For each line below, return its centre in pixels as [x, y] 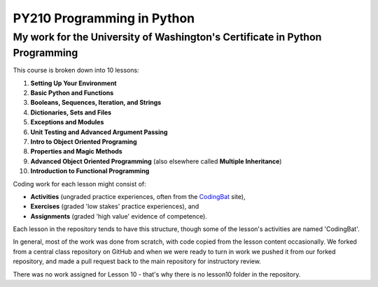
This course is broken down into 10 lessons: [76, 71]
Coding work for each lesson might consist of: [79, 184]
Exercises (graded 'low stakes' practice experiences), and [115, 207]
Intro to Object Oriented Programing [84, 141]
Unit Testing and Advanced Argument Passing [99, 132]
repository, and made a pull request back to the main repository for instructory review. [137, 261]
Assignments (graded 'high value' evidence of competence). [119, 216]
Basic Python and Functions [72, 93]
